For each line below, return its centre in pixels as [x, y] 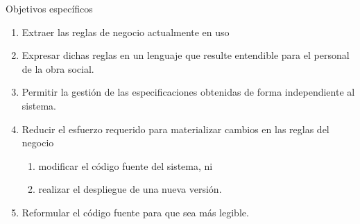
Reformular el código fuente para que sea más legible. [135, 212]
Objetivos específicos [49, 8]
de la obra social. [58, 68]
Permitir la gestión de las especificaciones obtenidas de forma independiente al [188, 92]
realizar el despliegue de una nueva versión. [130, 189]
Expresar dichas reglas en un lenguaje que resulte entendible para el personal [186, 55]
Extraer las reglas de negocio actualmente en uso [126, 32]
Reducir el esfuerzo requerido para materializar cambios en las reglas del [175, 129]
